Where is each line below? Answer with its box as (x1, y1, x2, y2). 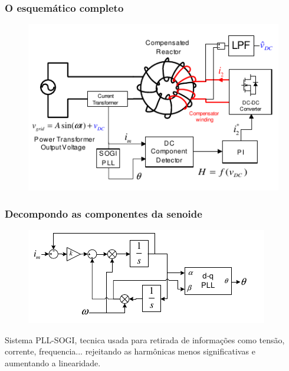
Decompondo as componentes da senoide (5, 206, 202, 221)
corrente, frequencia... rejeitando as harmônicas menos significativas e (5, 345, 255, 357)
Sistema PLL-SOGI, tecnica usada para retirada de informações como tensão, (5, 333, 285, 346)
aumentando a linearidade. (5, 356, 101, 369)
